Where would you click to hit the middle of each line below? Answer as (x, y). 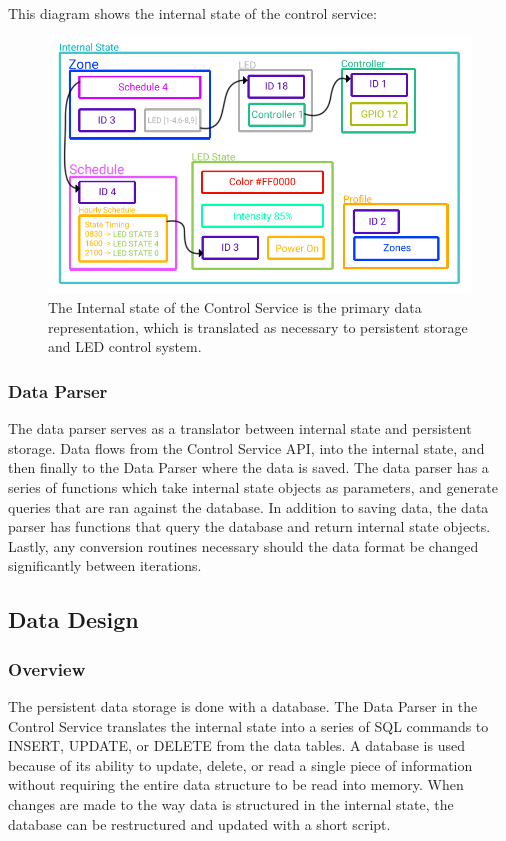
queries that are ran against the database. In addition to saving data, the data (248, 506)
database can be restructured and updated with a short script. (199, 823)
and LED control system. (125, 346)
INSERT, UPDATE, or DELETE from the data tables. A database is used (236, 745)
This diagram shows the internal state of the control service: (192, 12)
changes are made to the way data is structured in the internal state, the (231, 804)
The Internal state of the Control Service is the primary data (235, 307)
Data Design (73, 619)
